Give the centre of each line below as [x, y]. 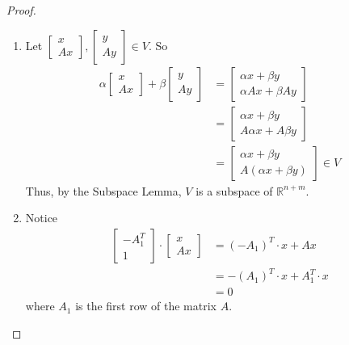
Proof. [21, 10]
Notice [42, 218]
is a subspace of [234, 190]
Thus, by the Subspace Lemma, [103, 190]
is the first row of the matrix [146, 306]
